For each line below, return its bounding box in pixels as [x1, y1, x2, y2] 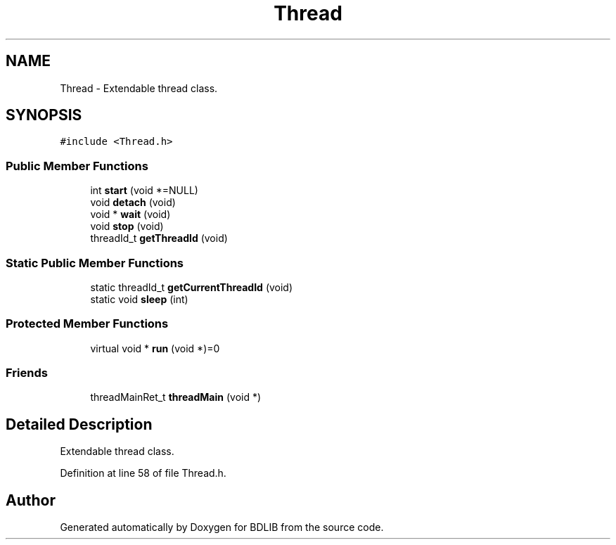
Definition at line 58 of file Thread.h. [60, 467, 226, 480]
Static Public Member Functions [6, 255, 184, 270]
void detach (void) [90, 196, 176, 209]
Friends [6, 366, 48, 380]
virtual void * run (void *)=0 [90, 342, 220, 354]
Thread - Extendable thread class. [60, 82, 218, 94]
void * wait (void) [90, 208, 171, 221]
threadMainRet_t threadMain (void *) [90, 391, 262, 404]
